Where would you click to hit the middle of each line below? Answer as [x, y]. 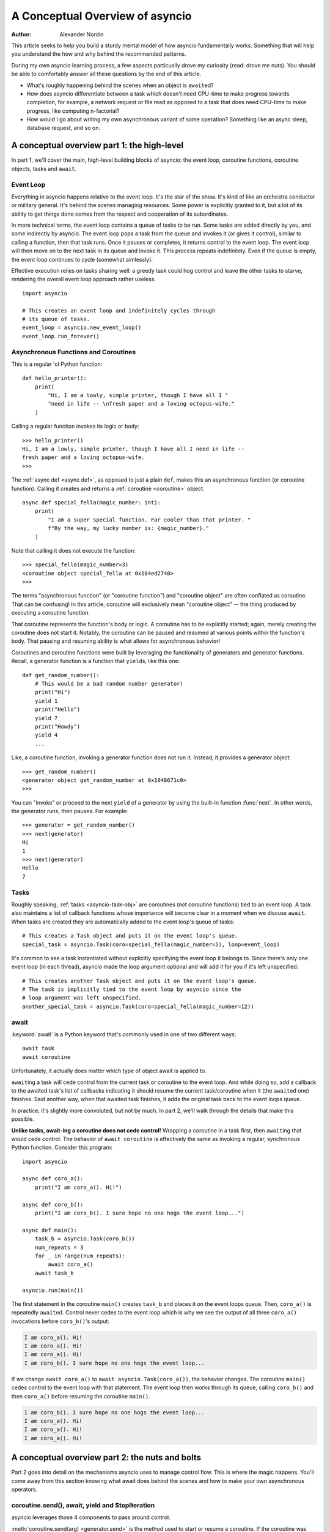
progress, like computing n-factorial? [73, 111]
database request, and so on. [64, 128]
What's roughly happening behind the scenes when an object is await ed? [120, 85]
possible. [23, 1119]
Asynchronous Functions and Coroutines [74, 352]
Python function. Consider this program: [62, 1147]
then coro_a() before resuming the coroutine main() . [81, 1396]
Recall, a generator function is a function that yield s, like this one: [96, 661]
